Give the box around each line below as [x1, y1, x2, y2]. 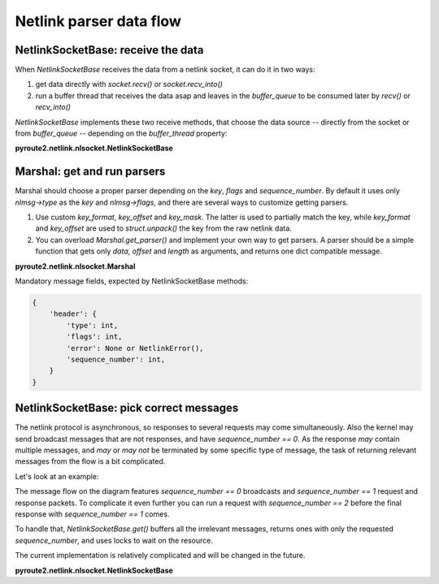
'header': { [49, 309, 98, 318]
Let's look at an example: [15, 471, 99, 481]
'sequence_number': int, [66, 354, 166, 364]
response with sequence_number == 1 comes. [15, 509, 170, 519]
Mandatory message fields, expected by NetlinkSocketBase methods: [15, 276, 249, 286]
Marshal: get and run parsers [15, 165, 166, 179]
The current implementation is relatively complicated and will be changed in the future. [15, 551, 306, 560]
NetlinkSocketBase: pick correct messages [15, 401, 239, 415]
